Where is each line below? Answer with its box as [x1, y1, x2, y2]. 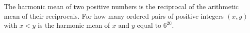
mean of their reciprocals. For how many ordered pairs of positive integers [4, 11, 224, 21]
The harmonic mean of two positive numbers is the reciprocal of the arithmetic [4, 1, 239, 11]
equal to [137, 20, 161, 30]
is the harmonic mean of [38, 20, 110, 30]
